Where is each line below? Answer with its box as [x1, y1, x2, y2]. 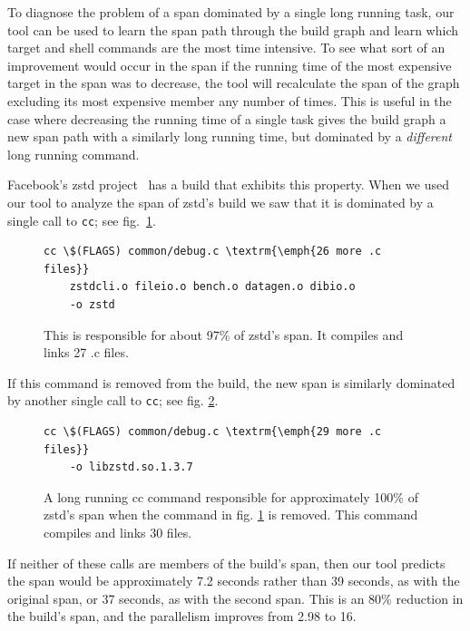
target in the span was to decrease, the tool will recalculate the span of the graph [7, 73, 460, 92]
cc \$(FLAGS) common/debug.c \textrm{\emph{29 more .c [44, 425, 382, 438]
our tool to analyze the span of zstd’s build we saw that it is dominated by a [7, 192, 434, 211]
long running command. [7, 144, 140, 163]
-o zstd [69, 297, 115, 311]
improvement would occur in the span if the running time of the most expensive [7, 55, 452, 74]
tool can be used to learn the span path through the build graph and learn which [7, 20, 458, 39]
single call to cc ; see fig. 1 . [7, 210, 156, 229]
